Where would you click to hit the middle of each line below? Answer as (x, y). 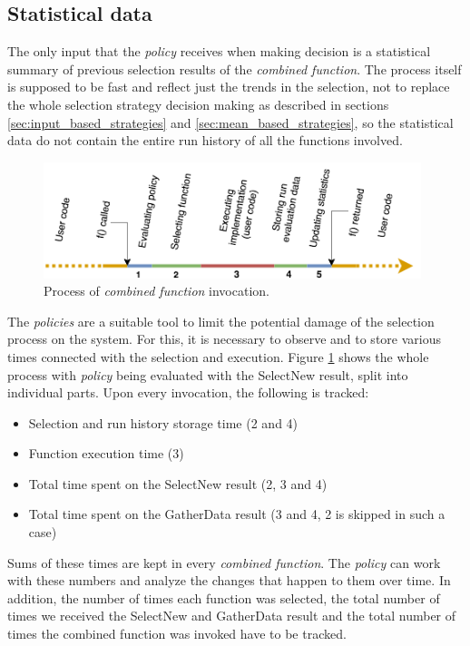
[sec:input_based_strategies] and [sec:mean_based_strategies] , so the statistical (230, 122)
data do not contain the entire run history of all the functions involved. (205, 140)
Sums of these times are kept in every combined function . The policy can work (224, 562)
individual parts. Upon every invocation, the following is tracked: (188, 392)
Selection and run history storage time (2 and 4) (163, 422)
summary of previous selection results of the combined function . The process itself (235, 69)
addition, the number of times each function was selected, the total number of (224, 597)
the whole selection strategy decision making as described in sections (198, 104)
